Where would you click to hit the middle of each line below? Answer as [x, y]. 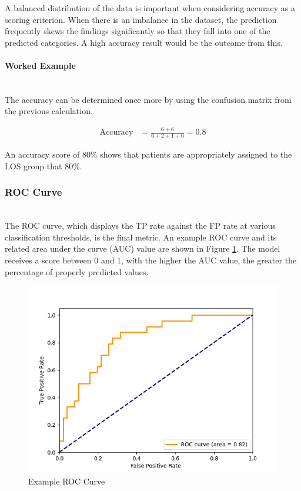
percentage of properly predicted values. [77, 271]
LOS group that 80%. [44, 166]
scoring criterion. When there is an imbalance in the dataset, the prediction [141, 19]
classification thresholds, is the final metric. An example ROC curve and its [141, 237]
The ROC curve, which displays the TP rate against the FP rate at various [140, 226]
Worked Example [40, 65]
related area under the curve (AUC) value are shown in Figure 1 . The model [143, 248]
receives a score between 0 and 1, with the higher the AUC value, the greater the [151, 260]
